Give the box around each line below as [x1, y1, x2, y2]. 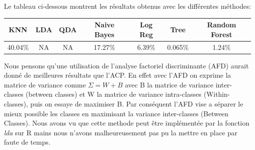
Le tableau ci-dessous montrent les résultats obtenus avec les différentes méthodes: [4, 1, 251, 11]
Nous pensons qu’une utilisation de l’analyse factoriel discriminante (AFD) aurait [4, 60, 249, 70]
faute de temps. [4, 137, 51, 147]
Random [207, 20, 236, 30]
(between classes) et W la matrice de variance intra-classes [25, 89, 202, 99]
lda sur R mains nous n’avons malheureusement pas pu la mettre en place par [4, 127, 238, 137]
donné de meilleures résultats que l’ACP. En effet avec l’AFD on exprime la [4, 70, 231, 80]
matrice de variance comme [4, 79, 86, 89]
